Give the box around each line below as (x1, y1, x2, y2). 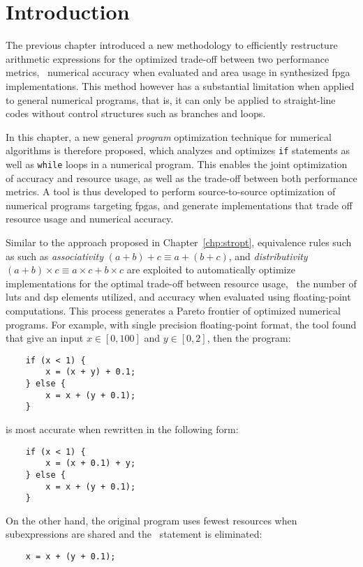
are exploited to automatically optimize (126, 262, 295, 277)
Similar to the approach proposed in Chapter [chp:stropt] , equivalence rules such (6, 234, 352, 249)
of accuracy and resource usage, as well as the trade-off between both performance (6, 170, 357, 185)
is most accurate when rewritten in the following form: (6, 422, 239, 436)
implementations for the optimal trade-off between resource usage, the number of (6, 275, 357, 290)
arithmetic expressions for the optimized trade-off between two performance (6, 51, 329, 66)
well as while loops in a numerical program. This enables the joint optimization (6, 156, 348, 171)
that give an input (6, 331, 84, 345)
